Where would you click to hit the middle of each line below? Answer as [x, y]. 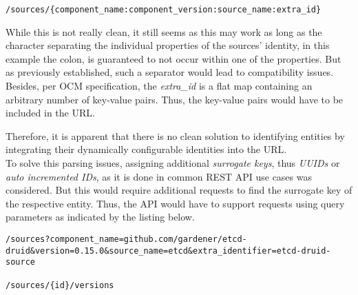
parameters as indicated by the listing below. [100, 217]
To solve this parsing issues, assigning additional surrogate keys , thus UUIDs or [173, 163]
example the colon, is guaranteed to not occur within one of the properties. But [173, 58]
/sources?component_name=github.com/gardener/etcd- [126, 239]
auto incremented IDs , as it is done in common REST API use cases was [159, 176]
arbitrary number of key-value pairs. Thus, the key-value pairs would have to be [175, 99]
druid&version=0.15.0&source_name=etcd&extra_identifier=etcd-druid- [168, 251]
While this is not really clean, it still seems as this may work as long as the [164, 31]
